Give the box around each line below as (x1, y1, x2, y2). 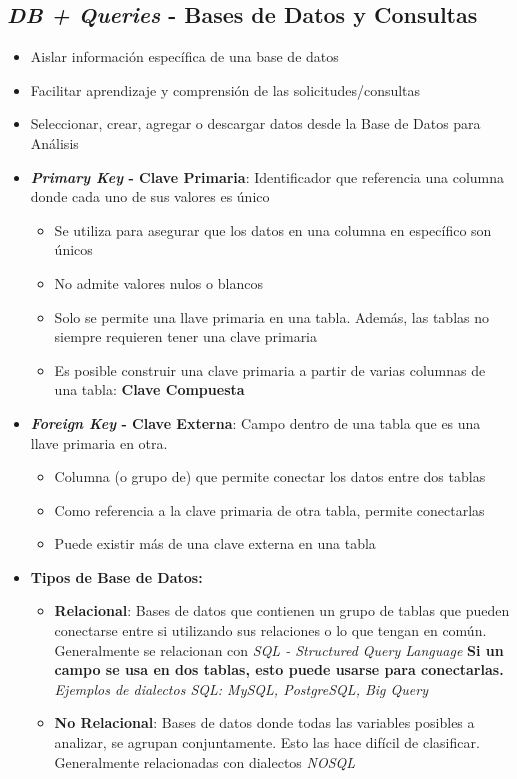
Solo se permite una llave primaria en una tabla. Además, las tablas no (54, 306, 490, 327)
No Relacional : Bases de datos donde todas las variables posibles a (54, 712, 475, 733)
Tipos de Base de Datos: (30, 566, 203, 587)
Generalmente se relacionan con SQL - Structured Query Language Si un (54, 639, 504, 660)
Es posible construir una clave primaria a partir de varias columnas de (54, 359, 486, 380)
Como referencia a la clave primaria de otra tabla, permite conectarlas (54, 499, 485, 520)
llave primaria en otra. (30, 432, 168, 453)
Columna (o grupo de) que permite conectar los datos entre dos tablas (54, 466, 486, 487)
